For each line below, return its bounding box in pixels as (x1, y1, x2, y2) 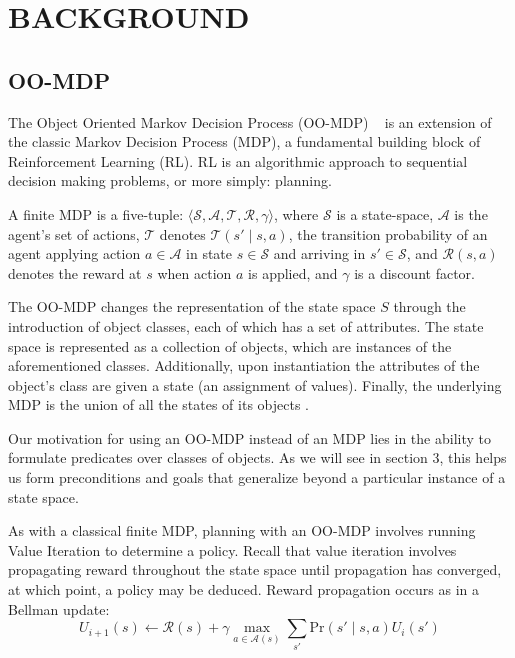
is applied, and (248, 262, 338, 283)
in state (186, 243, 233, 264)
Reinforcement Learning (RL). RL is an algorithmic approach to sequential (8, 150, 468, 171)
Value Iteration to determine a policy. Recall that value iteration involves (8, 539, 457, 560)
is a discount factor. (354, 262, 475, 283)
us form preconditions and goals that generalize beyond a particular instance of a (8, 467, 506, 488)
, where (273, 203, 319, 224)
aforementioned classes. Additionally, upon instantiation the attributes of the (8, 355, 480, 376)
